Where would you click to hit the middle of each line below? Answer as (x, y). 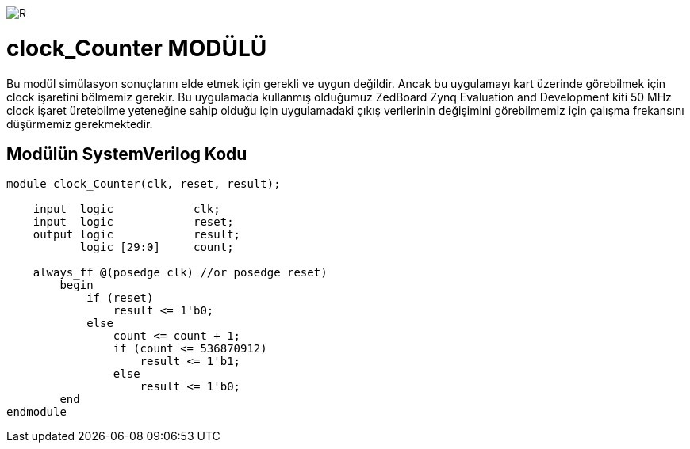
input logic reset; (133, 222)
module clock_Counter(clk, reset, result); (144, 184)
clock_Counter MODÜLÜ (137, 48)
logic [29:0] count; (157, 247)
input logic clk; (126, 209)
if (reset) (120, 298)
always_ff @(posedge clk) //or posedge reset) (180, 273)
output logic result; (137, 235)
